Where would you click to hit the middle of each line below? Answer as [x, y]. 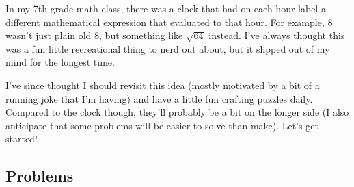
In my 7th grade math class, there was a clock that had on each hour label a [166, 8]
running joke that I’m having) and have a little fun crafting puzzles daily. [159, 98]
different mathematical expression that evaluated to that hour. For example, [165, 22]
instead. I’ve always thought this [277, 35]
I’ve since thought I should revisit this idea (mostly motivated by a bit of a [163, 85]
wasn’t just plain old [49, 35]
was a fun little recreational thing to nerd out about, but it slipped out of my [168, 48]
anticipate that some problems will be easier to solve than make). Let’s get [162, 125]
